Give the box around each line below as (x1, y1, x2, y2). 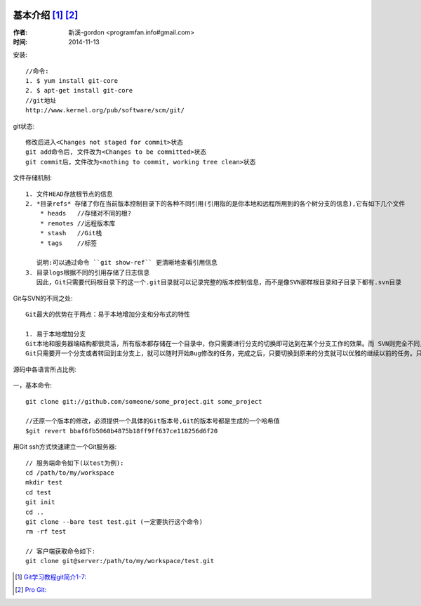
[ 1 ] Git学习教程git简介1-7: (15, 572, 87, 581)
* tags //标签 (39, 239, 98, 247)
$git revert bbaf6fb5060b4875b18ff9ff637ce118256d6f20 (25, 427, 218, 435)
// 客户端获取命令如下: (25, 548, 96, 555)
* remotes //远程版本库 (39, 219, 116, 228)
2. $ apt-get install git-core (25, 86, 133, 95)
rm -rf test (25, 527, 67, 536)
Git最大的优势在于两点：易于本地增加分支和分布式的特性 (25, 310, 191, 318)
